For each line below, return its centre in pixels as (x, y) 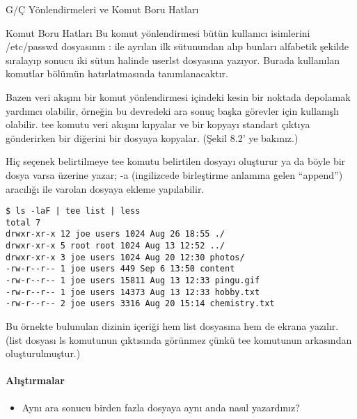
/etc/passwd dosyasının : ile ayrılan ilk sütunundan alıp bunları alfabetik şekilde (177, 46)
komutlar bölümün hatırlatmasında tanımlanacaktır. (117, 73)
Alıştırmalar (35, 380)
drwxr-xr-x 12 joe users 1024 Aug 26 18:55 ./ (115, 234)
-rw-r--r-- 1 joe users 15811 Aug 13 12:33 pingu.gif (133, 281)
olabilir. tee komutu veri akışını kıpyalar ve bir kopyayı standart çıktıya (158, 124)
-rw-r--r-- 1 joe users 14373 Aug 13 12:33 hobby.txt (133, 292)
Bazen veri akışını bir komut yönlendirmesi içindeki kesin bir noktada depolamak (178, 96)
